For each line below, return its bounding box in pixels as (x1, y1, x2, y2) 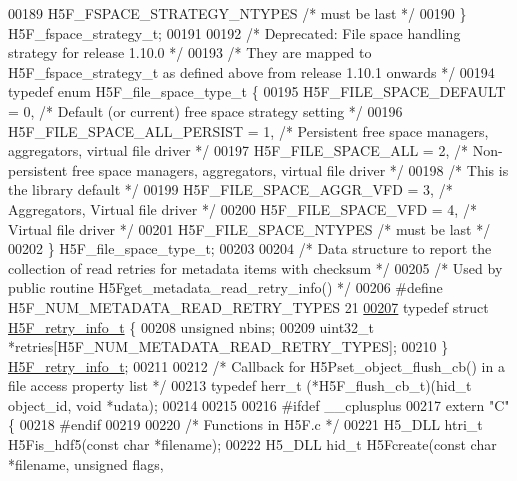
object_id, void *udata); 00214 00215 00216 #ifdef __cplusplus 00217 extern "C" (8, 394, 510, 415)
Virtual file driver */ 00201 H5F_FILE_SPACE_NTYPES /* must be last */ (8, 218, 491, 239)
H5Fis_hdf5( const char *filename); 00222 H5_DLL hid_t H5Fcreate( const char (8, 434, 497, 455)
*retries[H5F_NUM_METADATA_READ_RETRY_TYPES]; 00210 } (8, 336, 449, 357)
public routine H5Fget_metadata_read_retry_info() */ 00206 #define (8, 277, 443, 298)
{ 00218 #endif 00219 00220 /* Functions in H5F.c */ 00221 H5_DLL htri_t (8, 414, 483, 435)
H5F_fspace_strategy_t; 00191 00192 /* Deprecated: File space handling (8, 22, 461, 43)
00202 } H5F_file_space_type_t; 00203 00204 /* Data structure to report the (8, 238, 492, 259)
